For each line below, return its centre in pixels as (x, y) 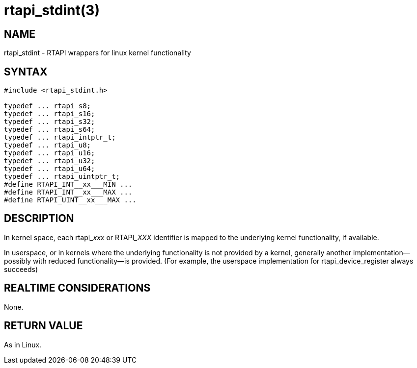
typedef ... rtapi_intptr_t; (60, 137)
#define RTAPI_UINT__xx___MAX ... (70, 200)
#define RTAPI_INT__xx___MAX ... (68, 192)
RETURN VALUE (43, 326)
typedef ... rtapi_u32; (50, 161)
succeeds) (21, 269)
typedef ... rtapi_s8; (48, 106)
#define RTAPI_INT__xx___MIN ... (68, 184)
